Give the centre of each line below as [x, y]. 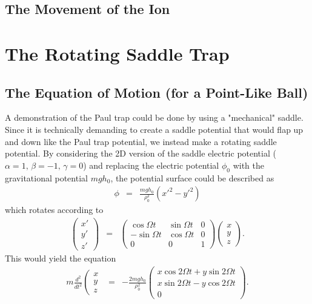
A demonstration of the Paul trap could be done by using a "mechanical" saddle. [154, 117]
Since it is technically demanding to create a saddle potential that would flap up [154, 129]
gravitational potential [46, 177]
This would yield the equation [61, 258]
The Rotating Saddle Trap [117, 53]
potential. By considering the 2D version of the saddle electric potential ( [141, 153]
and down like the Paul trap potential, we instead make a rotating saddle [141, 141]
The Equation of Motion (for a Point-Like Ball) [157, 92]
